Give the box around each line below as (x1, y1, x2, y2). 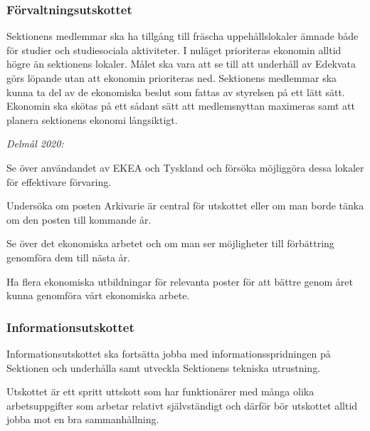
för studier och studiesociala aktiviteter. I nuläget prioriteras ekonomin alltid (6, 42, 342, 57)
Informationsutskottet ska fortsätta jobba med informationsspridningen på (6, 346, 331, 360)
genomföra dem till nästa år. (6, 249, 130, 264)
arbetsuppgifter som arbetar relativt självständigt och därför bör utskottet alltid (6, 398, 358, 412)
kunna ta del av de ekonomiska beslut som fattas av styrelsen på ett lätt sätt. (6, 84, 345, 99)
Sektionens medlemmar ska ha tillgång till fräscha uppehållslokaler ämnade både (6, 28, 359, 43)
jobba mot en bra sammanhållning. (6, 412, 159, 427)
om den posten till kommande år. (6, 212, 152, 227)
